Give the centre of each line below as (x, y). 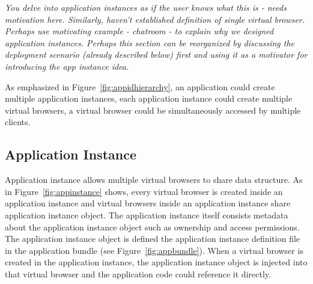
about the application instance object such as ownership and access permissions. (152, 227)
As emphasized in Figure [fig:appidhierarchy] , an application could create (140, 86)
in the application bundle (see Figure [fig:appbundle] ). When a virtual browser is (154, 250)
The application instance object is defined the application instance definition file (153, 239)
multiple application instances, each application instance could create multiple (149, 98)
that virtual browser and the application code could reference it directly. (138, 273)
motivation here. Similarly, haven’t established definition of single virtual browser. (155, 19)
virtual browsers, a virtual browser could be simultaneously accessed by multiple (153, 110)
